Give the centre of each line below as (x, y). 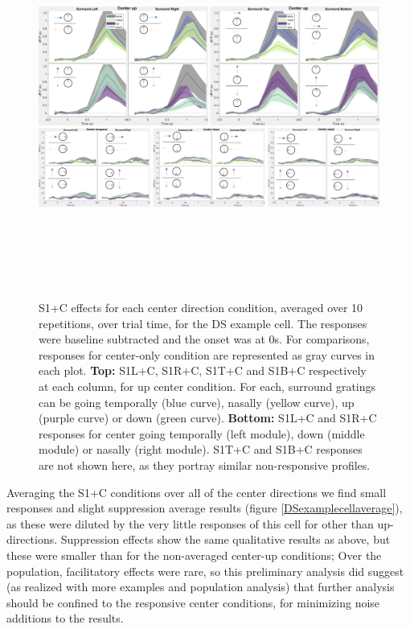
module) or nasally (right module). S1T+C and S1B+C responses (201, 449)
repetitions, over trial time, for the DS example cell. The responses (203, 323)
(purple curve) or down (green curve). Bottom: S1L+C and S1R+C (208, 418)
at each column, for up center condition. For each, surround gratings (207, 386)
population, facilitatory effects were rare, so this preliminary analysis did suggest (205, 571)
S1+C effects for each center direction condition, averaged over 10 (201, 308)
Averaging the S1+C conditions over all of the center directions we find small (197, 492)
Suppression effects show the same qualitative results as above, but (225, 539)
